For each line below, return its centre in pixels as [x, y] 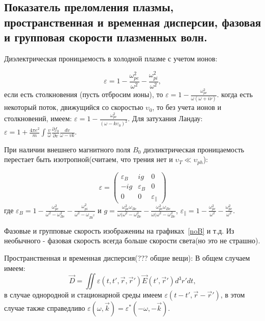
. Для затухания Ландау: [165, 118]
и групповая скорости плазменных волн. [106, 37]
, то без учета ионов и [187, 107]
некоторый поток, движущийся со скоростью [74, 107]
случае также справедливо [45, 308]
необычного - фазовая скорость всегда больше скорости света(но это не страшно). [132, 240]
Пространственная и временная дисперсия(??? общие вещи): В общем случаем [127, 257]
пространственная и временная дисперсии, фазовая [132, 22]
